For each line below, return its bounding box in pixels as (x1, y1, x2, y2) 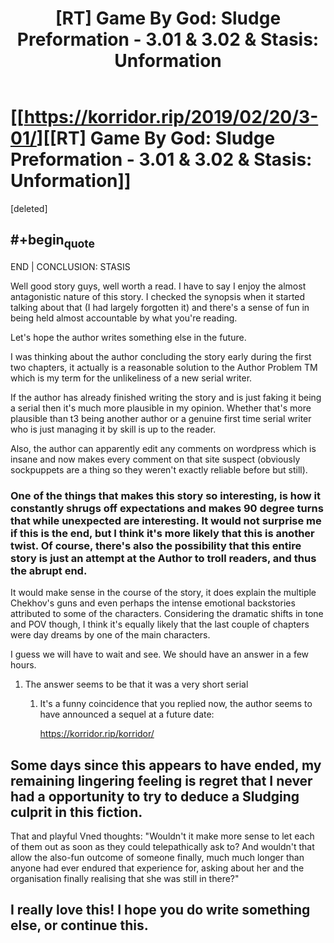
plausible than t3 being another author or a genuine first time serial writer (10, 412, 312, 424)
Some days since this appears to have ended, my (10, 757, 322, 774)
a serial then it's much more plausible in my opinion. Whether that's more (10, 402, 312, 414)
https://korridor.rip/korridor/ (39, 728, 155, 740)
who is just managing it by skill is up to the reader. (10, 423, 217, 435)
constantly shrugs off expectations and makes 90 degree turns (10, 501, 324, 515)
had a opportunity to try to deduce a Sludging (10, 788, 300, 805)
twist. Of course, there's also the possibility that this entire (10, 538, 302, 552)
